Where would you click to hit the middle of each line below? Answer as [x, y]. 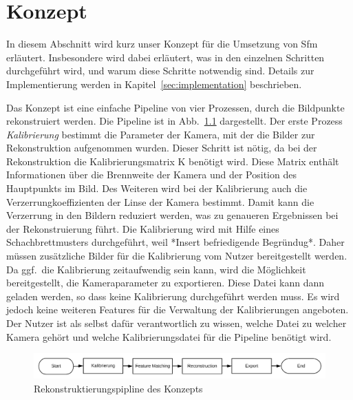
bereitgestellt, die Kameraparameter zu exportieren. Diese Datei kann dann [165, 283]
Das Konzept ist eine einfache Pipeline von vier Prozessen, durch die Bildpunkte [175, 107]
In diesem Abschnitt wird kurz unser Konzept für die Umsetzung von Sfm [162, 44]
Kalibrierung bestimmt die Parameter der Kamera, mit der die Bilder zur [161, 134]
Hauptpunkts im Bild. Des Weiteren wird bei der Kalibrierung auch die [157, 188]
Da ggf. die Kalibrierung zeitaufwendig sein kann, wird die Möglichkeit [156, 269]
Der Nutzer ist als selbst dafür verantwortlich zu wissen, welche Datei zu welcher [176, 323]
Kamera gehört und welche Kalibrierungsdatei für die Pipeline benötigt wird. [169, 336]
